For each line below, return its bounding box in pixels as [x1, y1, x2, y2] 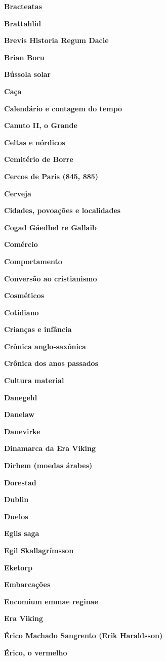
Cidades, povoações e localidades [4, 205, 121, 216]
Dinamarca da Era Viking [4, 443, 96, 453]
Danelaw [4, 409, 34, 420]
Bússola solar [4, 69, 51, 79]
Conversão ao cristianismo [4, 273, 97, 283]
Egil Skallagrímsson [4, 545, 74, 555]
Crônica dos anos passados [4, 358, 98, 368]
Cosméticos [4, 290, 45, 301]
